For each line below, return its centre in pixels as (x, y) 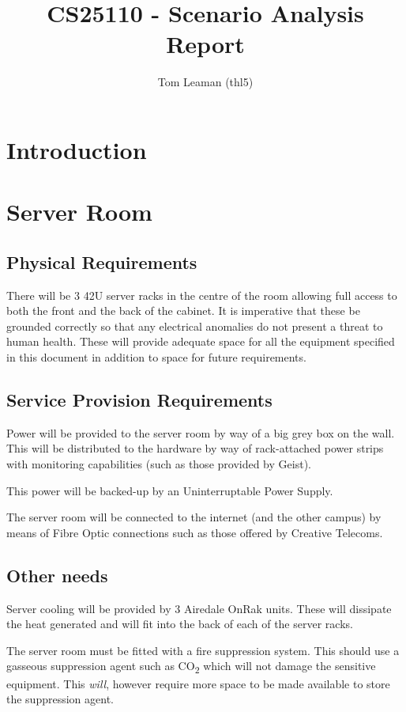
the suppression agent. (60, 699)
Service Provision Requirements (139, 400)
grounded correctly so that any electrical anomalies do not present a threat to (195, 326)
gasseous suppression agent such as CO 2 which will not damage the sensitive (191, 667)
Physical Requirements (102, 261)
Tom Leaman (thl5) (205, 82)
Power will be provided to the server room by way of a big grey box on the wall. (201, 432)
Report (205, 44)
